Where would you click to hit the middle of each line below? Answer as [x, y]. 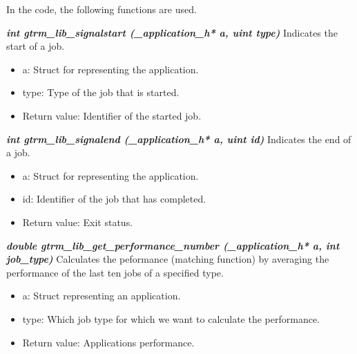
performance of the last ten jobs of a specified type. [115, 272]
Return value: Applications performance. [108, 342]
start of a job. [36, 46]
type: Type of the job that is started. [101, 92]
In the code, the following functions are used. [102, 9]
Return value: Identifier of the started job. [112, 115]
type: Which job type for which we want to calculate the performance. [171, 318]
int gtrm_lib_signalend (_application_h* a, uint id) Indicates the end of [179, 139]
